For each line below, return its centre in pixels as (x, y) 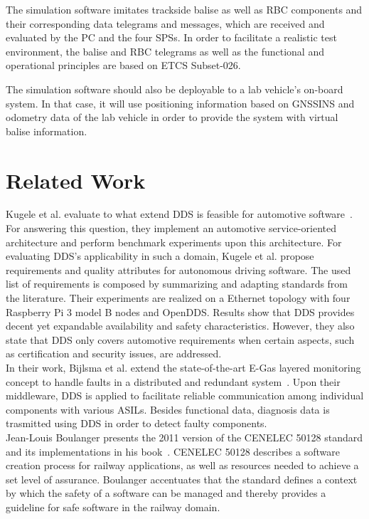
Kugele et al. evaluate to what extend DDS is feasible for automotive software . (179, 214)
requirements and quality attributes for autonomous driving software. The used (178, 269)
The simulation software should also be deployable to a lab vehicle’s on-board (175, 89)
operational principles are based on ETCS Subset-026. (123, 65)
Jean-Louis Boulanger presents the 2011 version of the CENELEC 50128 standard (184, 437)
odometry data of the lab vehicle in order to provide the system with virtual (172, 117)
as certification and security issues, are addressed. (114, 353)
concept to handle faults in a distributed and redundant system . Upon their (173, 381)
